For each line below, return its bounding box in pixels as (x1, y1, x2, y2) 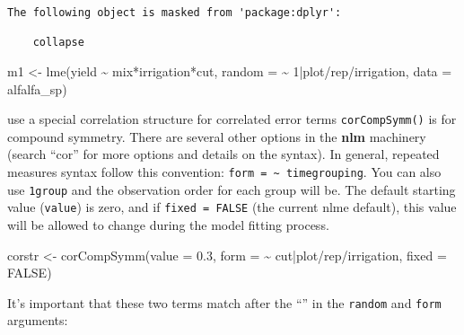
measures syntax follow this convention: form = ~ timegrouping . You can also (7, 163, 442, 181)
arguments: (7, 311, 68, 330)
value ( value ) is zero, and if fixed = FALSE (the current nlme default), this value (7, 198, 457, 216)
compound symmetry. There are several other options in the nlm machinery (7, 127, 426, 145)
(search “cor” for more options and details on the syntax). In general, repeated (7, 145, 440, 163)
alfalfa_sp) (7, 79, 67, 98)
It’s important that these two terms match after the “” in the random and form (7, 293, 442, 312)
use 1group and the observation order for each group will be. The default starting (7, 180, 456, 198)
